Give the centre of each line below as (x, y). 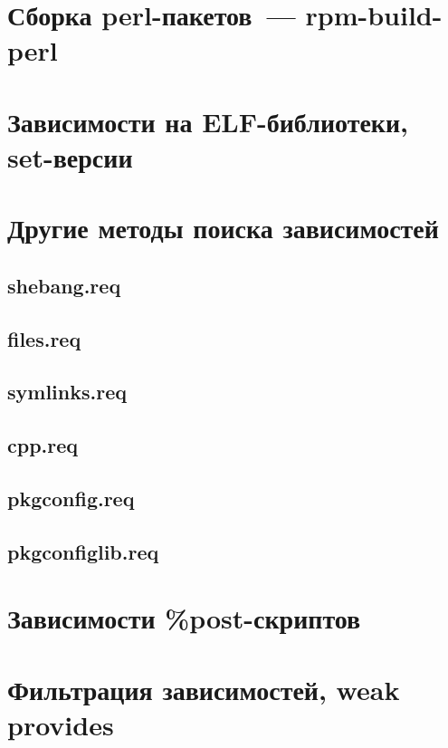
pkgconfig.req (71, 499)
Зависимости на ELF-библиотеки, (208, 121)
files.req (44, 338)
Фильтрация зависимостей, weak (204, 689)
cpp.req (43, 445)
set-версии (70, 156)
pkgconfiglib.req (83, 551)
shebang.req (64, 285)
